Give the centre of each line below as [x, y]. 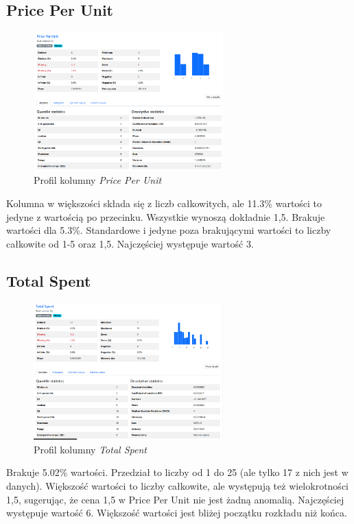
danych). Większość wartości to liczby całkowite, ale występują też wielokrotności [177, 486]
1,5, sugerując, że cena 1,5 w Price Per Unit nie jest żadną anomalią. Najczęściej [175, 499]
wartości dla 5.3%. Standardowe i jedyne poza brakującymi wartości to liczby [169, 230]
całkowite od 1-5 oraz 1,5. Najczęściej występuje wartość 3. [130, 243]
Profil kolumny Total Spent [90, 449]
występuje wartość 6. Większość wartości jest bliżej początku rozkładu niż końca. [177, 513]
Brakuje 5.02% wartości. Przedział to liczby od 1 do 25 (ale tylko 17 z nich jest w [177, 472]
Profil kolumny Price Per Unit [98, 180]
